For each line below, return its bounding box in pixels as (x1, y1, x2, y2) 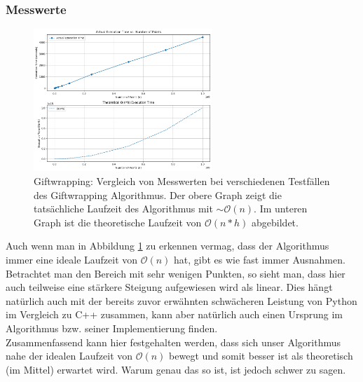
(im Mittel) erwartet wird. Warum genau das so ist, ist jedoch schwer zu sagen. (6, 362, 346, 376)
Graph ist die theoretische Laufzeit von (34, 214, 202, 229)
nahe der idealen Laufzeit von (6, 348, 133, 363)
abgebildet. (252, 214, 299, 229)
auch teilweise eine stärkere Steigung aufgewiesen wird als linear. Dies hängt (6, 280, 333, 294)
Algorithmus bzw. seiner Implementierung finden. (6, 320, 218, 335)
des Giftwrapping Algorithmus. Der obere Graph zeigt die (34, 187, 282, 202)
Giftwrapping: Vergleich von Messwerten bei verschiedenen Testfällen (34, 174, 330, 189)
